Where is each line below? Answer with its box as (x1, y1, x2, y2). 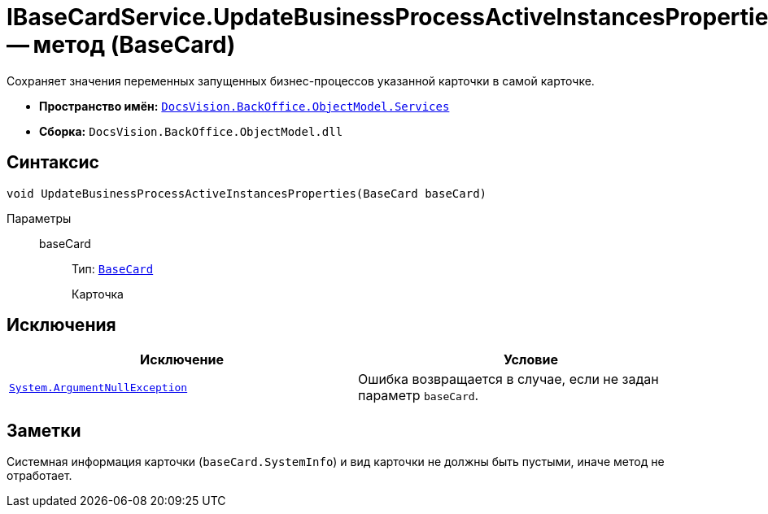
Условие (504, 351, 558, 368)
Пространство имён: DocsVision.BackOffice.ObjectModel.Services (39, 98, 450, 113)
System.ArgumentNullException (9, 381, 188, 394)
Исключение (140, 351, 224, 368)
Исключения (7, 315, 116, 336)
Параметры (7, 211, 72, 225)
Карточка (72, 286, 124, 301)
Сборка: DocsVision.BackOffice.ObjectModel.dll (39, 124, 343, 138)
